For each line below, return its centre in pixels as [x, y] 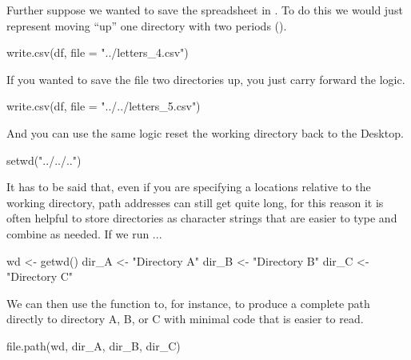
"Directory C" [40, 276]
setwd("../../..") [44, 160]
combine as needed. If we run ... [84, 233]
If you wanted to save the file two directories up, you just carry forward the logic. [206, 79]
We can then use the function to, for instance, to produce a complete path [188, 303]
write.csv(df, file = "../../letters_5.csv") [104, 106]
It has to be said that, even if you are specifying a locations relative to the [189, 187]
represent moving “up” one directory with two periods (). [147, 25]
